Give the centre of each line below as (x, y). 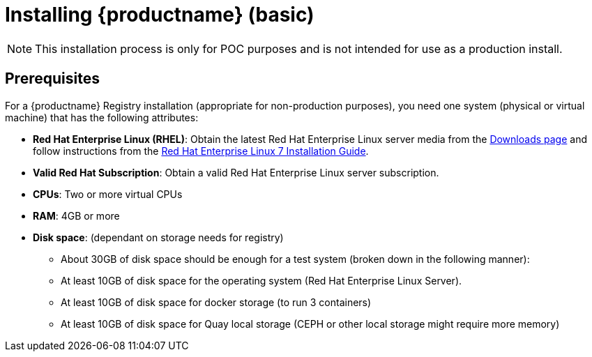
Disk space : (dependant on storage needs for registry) (158, 237)
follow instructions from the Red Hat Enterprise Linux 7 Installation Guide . (201, 151)
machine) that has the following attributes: (102, 117)
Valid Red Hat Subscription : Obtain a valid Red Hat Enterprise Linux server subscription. (236, 172)
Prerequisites (52, 79)
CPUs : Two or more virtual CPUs (108, 194)
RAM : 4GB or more (76, 215)
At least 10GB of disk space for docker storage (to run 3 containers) (216, 302)
